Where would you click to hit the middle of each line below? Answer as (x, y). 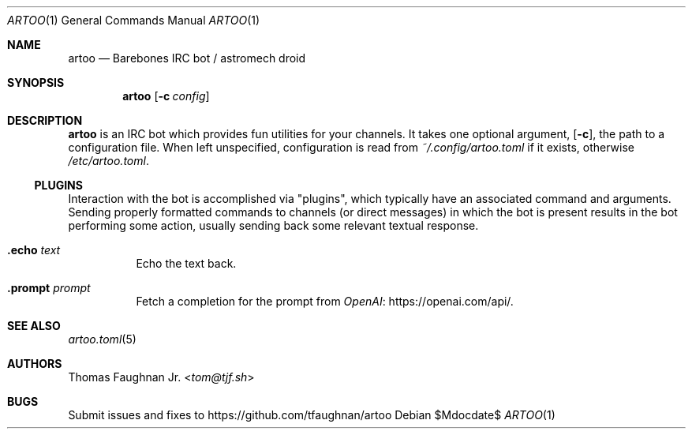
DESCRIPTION (45, 120)
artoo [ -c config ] (166, 96)
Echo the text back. (186, 263)
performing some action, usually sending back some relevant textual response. (273, 225)
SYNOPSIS (36, 82)
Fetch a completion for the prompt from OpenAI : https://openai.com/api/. (325, 301)
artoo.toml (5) (102, 339)
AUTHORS (35, 364)
